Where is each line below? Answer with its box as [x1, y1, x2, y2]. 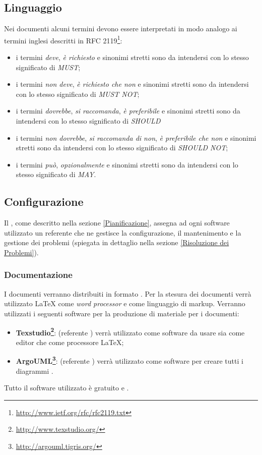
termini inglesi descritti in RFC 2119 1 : [4, 33, 122, 45]
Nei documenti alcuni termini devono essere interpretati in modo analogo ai [4, 23, 237, 34]
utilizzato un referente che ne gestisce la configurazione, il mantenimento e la [4, 227, 241, 238]
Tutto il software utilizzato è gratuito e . [4, 382, 129, 393]
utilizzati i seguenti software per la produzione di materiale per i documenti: [4, 308, 239, 318]
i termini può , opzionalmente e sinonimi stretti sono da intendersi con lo [16, 159, 238, 169]
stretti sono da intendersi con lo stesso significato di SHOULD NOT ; [16, 142, 228, 153]
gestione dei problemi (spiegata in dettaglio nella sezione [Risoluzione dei [4, 237, 229, 248]
